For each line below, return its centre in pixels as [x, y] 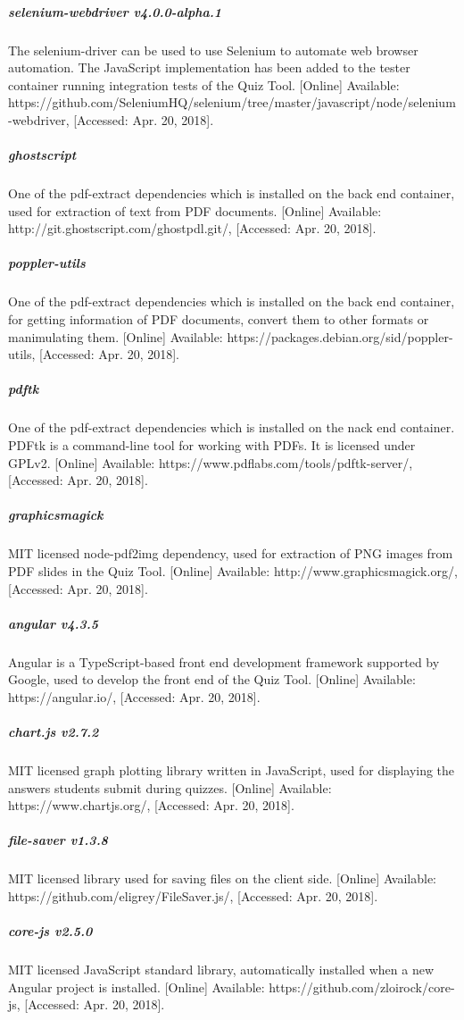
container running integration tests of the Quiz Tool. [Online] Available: [204, 84]
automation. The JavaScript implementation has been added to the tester [209, 67]
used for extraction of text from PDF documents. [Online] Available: [195, 210]
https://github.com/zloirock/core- [362, 987]
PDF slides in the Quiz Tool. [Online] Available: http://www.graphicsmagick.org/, [233, 570]
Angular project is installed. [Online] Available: [137, 987]
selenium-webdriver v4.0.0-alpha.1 [115, 11]
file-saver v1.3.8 [58, 840]
